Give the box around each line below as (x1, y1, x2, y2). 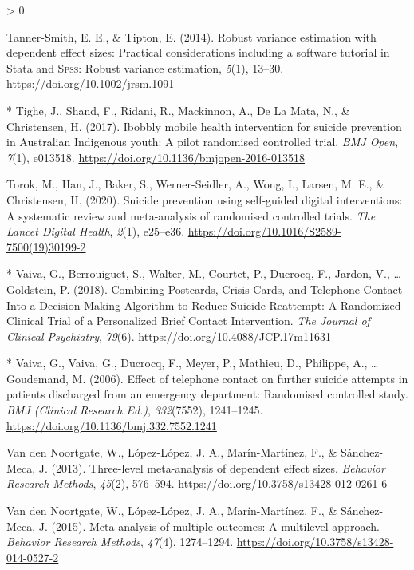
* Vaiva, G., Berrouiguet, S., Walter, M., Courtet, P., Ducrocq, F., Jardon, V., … (6, 265, 401, 282)
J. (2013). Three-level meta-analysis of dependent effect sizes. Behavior (38, 459, 385, 476)
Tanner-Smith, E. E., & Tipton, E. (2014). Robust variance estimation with (6, 28, 377, 45)
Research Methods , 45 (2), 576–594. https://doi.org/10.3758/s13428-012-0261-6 (6, 475, 388, 492)
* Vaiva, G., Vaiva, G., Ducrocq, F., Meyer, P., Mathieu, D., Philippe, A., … (6, 354, 379, 371)
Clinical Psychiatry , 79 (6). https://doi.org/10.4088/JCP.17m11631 (6, 327, 331, 344)
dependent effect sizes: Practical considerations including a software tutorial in (6, 44, 390, 61)
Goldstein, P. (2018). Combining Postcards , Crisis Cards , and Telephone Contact (6, 280, 403, 297)
